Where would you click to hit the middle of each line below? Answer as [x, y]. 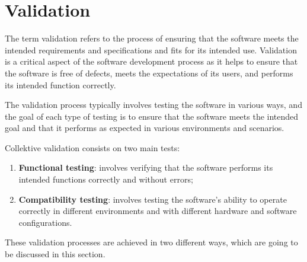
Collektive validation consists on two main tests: [92, 147]
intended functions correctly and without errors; [106, 179]
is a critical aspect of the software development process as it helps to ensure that [151, 61]
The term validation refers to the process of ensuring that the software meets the [152, 38]
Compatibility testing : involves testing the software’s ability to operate [153, 199]
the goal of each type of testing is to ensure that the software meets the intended [152, 116]
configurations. [45, 222]
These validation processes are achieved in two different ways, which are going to [151, 242]
